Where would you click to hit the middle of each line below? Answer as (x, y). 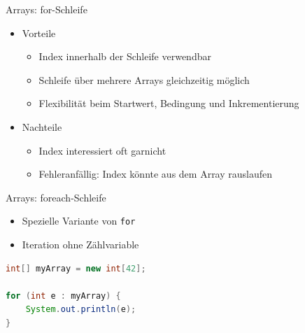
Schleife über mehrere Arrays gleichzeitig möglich (144, 79)
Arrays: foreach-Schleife (56, 197)
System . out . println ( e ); (81, 310)
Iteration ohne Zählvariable (80, 244)
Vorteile (39, 33)
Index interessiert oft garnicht (102, 150)
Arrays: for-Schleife (47, 9)
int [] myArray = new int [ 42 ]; (76, 268)
